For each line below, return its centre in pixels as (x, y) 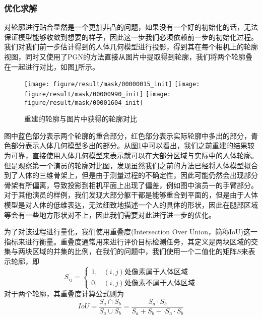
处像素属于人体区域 (156, 272)
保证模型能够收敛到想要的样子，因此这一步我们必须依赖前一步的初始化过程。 (131, 37)
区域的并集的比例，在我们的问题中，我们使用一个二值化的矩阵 (134, 251)
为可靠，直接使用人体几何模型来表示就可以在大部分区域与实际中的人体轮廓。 (131, 155)
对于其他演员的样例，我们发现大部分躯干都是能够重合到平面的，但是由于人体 (131, 195)
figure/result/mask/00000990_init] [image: (98, 94)
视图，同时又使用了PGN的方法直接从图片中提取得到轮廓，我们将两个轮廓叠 (128, 56)
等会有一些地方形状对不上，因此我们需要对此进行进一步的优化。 (110, 214)
